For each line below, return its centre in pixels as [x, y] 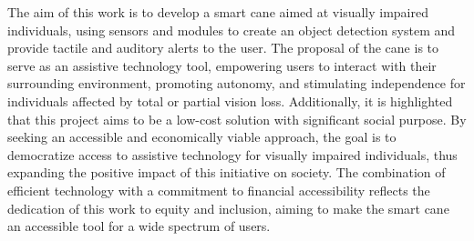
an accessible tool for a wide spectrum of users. [139, 226]
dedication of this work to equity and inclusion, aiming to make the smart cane [228, 208]
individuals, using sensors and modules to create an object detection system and [232, 30]
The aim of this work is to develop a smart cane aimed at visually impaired [218, 12]
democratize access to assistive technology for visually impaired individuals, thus [232, 154]
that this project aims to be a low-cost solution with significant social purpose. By [237, 119]
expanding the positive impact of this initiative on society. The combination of [227, 172]
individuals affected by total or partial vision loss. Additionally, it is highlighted [230, 100]
